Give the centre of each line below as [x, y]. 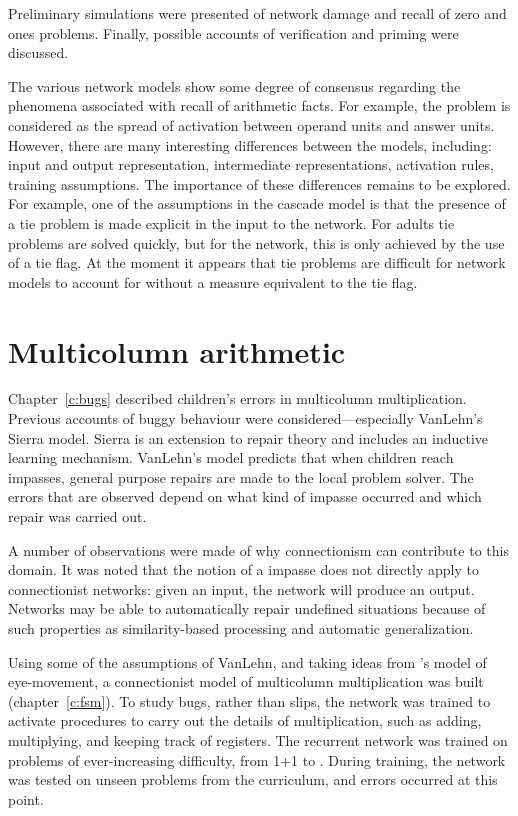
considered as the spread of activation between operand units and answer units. [251, 124]
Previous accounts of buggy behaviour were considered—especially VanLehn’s [245, 418]
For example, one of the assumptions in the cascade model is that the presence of [257, 203]
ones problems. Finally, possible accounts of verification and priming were [233, 32]
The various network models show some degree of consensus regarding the [234, 85]
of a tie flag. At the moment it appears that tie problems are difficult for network [257, 262]
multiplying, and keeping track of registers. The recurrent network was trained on [258, 739]
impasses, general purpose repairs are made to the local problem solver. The [241, 476]
